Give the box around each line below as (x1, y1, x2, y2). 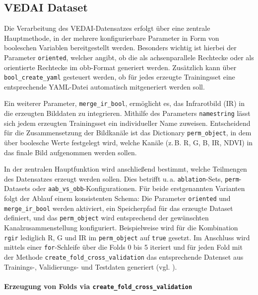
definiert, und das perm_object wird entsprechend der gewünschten (4, 212, 209, 223)
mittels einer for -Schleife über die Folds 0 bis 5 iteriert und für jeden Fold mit (4, 242, 243, 252)
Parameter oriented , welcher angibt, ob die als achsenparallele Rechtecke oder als (4, 52, 254, 62)
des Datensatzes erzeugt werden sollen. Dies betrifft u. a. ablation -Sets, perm (4, 173, 239, 184)
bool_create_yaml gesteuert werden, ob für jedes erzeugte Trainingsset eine (4, 72, 235, 82)
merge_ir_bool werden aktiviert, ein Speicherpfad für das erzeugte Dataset (4, 202, 233, 213)
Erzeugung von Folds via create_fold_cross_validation (4, 281, 193, 291)
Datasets (4, 183, 30, 194)
